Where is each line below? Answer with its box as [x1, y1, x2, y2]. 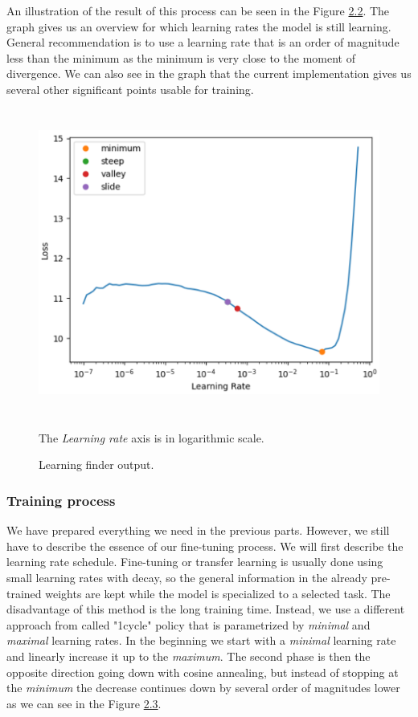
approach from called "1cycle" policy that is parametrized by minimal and [6, 616, 371, 633]
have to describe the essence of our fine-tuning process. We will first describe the [6, 537, 404, 554]
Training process [6, 490, 116, 510]
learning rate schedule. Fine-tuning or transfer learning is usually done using [6, 553, 383, 570]
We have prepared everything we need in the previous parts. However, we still [6, 522, 390, 539]
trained [6, 585, 42, 601]
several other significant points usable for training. [6, 80, 254, 97]
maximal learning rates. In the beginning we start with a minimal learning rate [6, 632, 396, 649]
